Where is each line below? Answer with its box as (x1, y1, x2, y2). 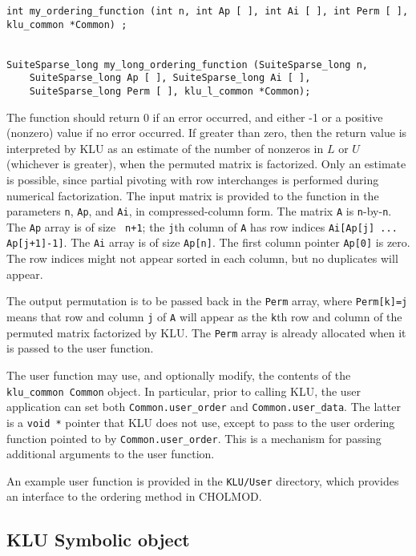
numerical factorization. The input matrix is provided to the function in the (6, 187, 379, 203)
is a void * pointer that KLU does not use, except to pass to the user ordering (6, 413, 395, 430)
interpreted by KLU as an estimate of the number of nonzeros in (6, 139, 324, 156)
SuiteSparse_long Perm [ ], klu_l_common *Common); (29, 85, 311, 97)
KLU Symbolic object (6, 527, 190, 552)
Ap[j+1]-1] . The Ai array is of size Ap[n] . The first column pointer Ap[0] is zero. (6, 234, 410, 251)
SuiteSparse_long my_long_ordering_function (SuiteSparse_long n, (6, 58, 369, 71)
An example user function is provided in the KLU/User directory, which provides (6, 472, 399, 489)
